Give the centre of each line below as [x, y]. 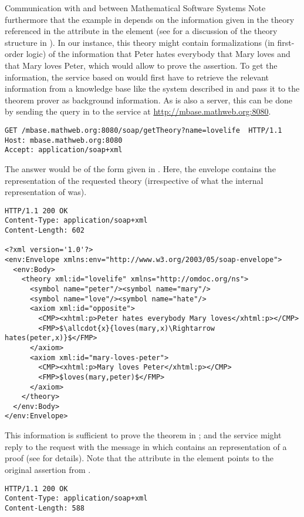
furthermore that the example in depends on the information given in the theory [150, 19]
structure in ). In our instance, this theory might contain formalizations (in [140, 42]
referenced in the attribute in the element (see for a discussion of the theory [141, 31]
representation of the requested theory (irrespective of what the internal [134, 180]
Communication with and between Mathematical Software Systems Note [135, 8]
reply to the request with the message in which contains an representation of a [146, 446]
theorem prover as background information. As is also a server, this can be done [148, 100]
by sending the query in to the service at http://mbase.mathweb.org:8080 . [138, 111]
